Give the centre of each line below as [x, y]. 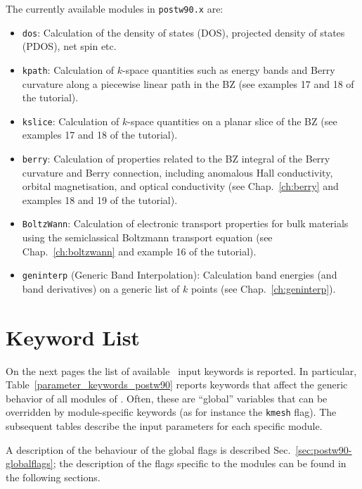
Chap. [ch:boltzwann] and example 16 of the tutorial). [139, 251]
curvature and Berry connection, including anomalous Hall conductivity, [177, 172]
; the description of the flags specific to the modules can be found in [200, 463]
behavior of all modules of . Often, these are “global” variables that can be [167, 398]
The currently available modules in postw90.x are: [115, 8]
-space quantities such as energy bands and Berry [229, 69]
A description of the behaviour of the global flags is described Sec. [148, 449]
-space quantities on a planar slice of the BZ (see [232, 121]
